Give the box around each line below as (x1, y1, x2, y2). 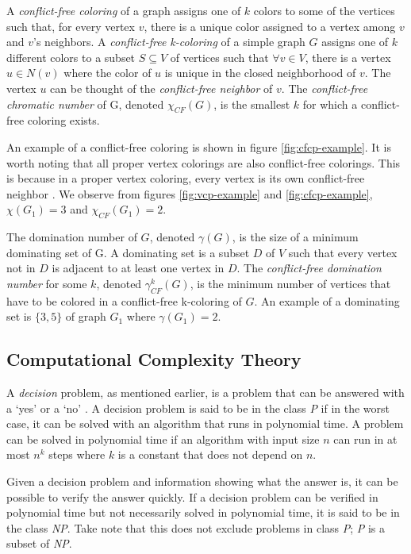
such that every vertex (288, 244, 398, 260)
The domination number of (6, 229, 137, 245)
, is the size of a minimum (232, 229, 359, 245)
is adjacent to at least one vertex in (52, 260, 225, 276)
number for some (6, 275, 87, 291)
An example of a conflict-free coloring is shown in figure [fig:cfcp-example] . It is (6, 138, 391, 155)
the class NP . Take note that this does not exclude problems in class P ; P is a (6, 519, 386, 536)
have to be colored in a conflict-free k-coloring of (6, 292, 242, 309)
